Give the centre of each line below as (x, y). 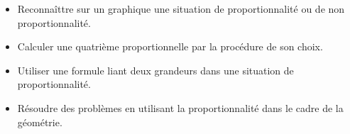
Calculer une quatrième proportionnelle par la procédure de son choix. (170, 46)
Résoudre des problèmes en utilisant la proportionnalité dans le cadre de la (180, 107)
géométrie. (40, 122)
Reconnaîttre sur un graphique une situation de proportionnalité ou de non (181, 9)
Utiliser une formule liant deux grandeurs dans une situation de (155, 70)
